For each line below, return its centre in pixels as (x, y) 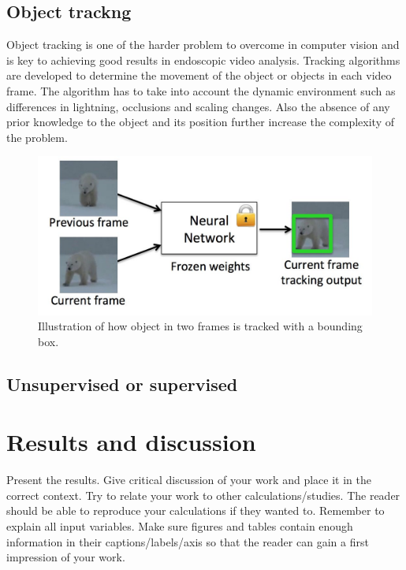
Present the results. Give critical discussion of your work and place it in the (189, 480)
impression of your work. (66, 557)
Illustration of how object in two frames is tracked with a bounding (200, 326)
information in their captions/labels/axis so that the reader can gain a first (188, 541)
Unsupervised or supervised (122, 384)
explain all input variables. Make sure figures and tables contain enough (180, 526)
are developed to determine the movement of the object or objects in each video (199, 75)
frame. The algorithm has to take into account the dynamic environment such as (201, 90)
